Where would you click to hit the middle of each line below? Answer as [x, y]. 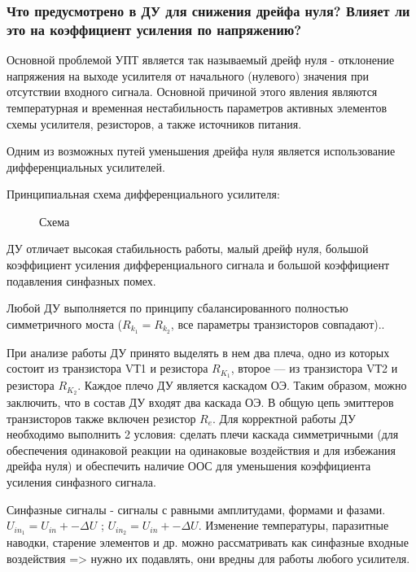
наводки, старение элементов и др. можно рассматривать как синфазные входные [208, 542]
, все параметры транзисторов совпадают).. [278, 323]
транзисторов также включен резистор [101, 418]
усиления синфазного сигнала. [81, 482]
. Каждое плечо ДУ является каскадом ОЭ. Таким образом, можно [242, 385]
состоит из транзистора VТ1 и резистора [107, 368]
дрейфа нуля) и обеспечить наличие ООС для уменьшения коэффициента [189, 466]
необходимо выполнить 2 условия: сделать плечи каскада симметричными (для [203, 434]
